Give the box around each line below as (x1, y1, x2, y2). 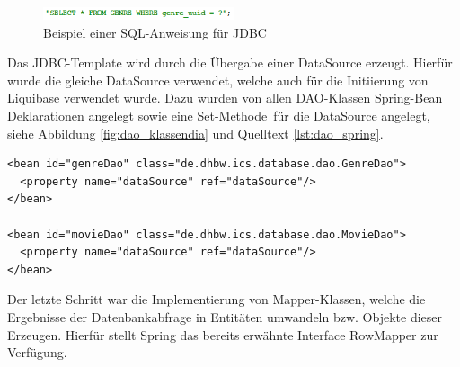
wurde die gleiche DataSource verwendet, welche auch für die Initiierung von (7, 70, 429, 89)
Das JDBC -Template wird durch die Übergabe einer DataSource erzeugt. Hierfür (7, 53, 453, 72)
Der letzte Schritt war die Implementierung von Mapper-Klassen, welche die (7, 290, 426, 309)
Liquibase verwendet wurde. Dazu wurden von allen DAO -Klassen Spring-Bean (7, 88, 443, 107)
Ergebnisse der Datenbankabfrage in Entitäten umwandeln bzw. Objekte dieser (7, 307, 443, 326)
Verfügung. (7, 343, 67, 362)
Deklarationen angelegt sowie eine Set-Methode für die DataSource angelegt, (7, 105, 430, 124)
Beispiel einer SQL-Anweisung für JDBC (43, 22, 267, 41)
